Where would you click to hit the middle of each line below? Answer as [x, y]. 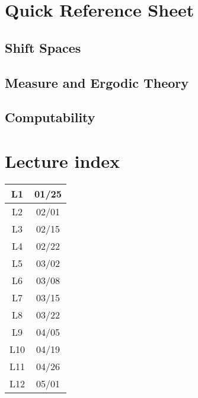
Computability [50, 117]
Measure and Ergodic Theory [97, 82]
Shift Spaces [43, 47]
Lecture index [63, 160]
